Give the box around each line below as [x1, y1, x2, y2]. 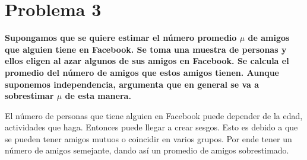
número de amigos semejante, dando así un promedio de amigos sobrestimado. [5, 144, 289, 156]
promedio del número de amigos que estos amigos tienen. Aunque [5, 66, 279, 78]
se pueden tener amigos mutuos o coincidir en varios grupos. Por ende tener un [5, 132, 292, 145]
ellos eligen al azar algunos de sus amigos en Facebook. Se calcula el [5, 55, 289, 67]
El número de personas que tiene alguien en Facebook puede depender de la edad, [5, 109, 303, 121]
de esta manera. [65, 89, 131, 102]
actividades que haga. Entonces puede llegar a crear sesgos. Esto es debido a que [5, 121, 298, 133]
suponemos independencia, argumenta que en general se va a [5, 78, 259, 90]
